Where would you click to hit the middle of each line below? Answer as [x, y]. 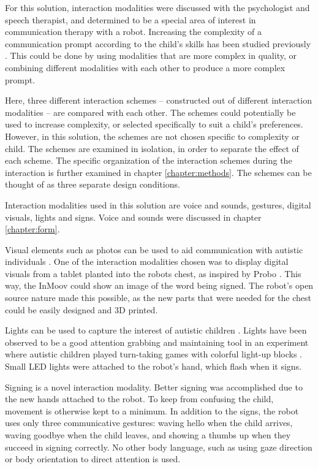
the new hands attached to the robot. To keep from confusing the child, [139, 399]
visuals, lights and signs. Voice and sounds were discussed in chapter [133, 217]
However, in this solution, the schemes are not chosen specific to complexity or [152, 136]
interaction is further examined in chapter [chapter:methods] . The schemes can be [158, 172]
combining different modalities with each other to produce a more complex [145, 67]
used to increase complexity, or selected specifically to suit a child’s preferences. [154, 124]
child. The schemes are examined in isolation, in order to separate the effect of [152, 148]
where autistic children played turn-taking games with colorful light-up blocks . [153, 354]
